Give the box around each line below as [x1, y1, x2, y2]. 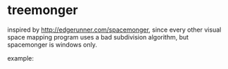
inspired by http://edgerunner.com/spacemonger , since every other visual [7, 25, 222, 34]
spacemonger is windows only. [7, 40, 97, 49]
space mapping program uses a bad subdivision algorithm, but [7, 32, 189, 41]
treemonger [7, 2, 79, 18]
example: [7, 54, 34, 62]
